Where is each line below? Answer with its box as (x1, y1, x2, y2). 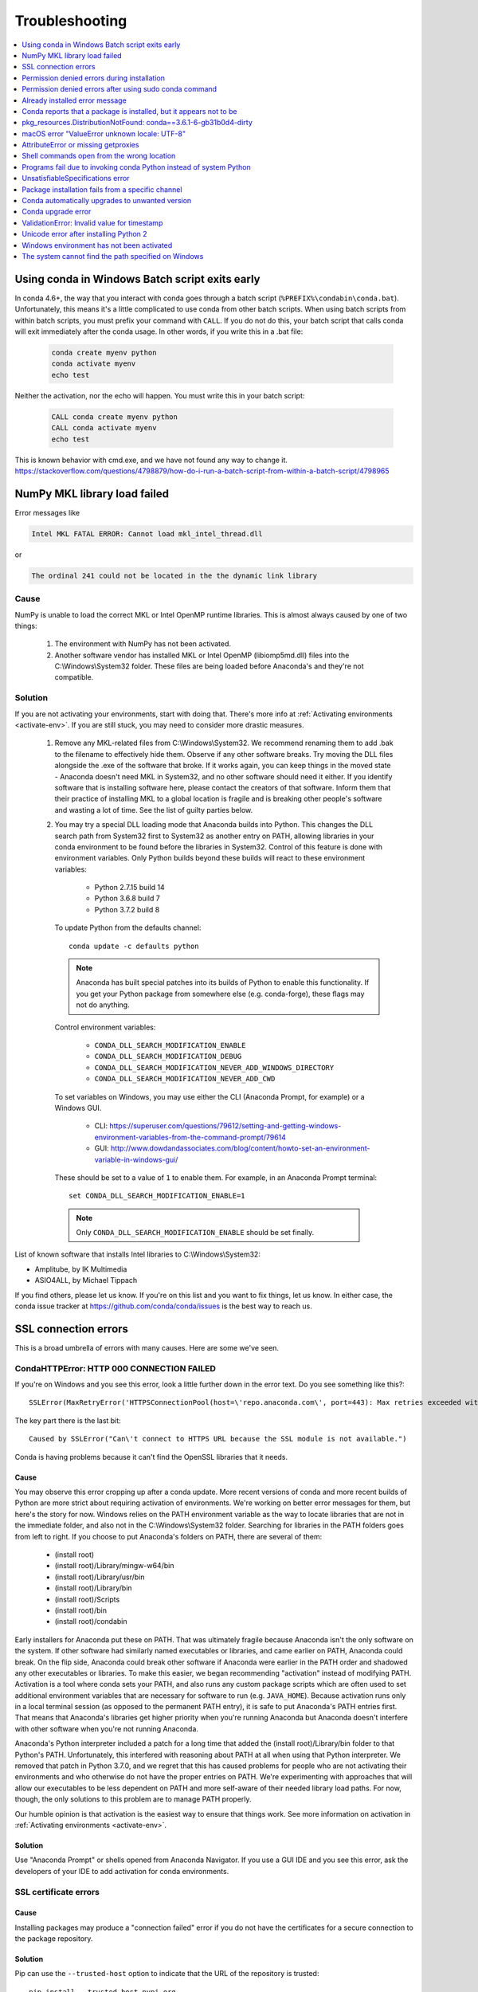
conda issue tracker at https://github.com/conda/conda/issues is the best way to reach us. (14, 1301, 312, 1311)
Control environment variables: (54, 1022, 156, 1032)
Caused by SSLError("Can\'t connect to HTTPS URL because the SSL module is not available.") (29, 1434, 407, 1444)
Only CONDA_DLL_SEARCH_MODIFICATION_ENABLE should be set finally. (76, 1228, 315, 1237)
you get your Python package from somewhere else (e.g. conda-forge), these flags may (76, 989, 365, 998)
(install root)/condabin (54, 1617, 127, 1626)
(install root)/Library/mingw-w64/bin (54, 1561, 174, 1570)
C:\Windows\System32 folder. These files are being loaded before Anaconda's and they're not (54, 661, 364, 671)
